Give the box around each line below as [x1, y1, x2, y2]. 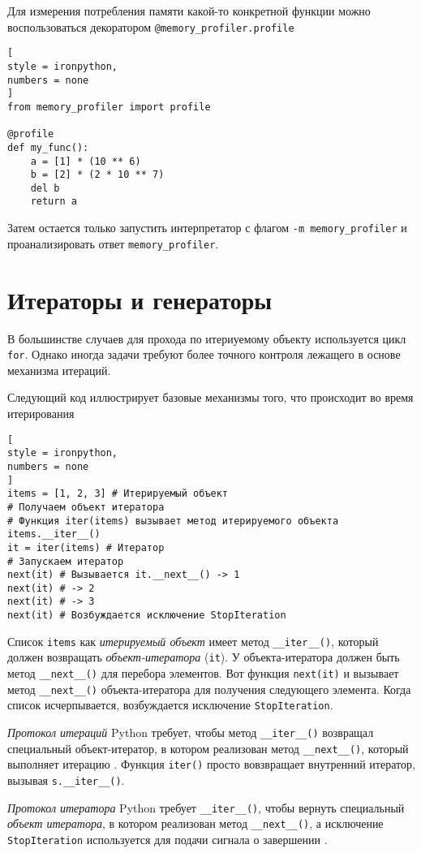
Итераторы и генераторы [7, 282, 273, 316]
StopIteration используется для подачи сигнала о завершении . [7, 831, 328, 847]
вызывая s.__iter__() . [7, 772, 125, 789]
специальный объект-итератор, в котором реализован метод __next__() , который [7, 739, 409, 756]
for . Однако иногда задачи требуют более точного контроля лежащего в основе [7, 346, 401, 363]
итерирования [7, 405, 75, 421]
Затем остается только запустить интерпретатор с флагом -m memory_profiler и [7, 219, 407, 236]
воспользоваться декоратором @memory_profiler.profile [7, 18, 294, 35]
